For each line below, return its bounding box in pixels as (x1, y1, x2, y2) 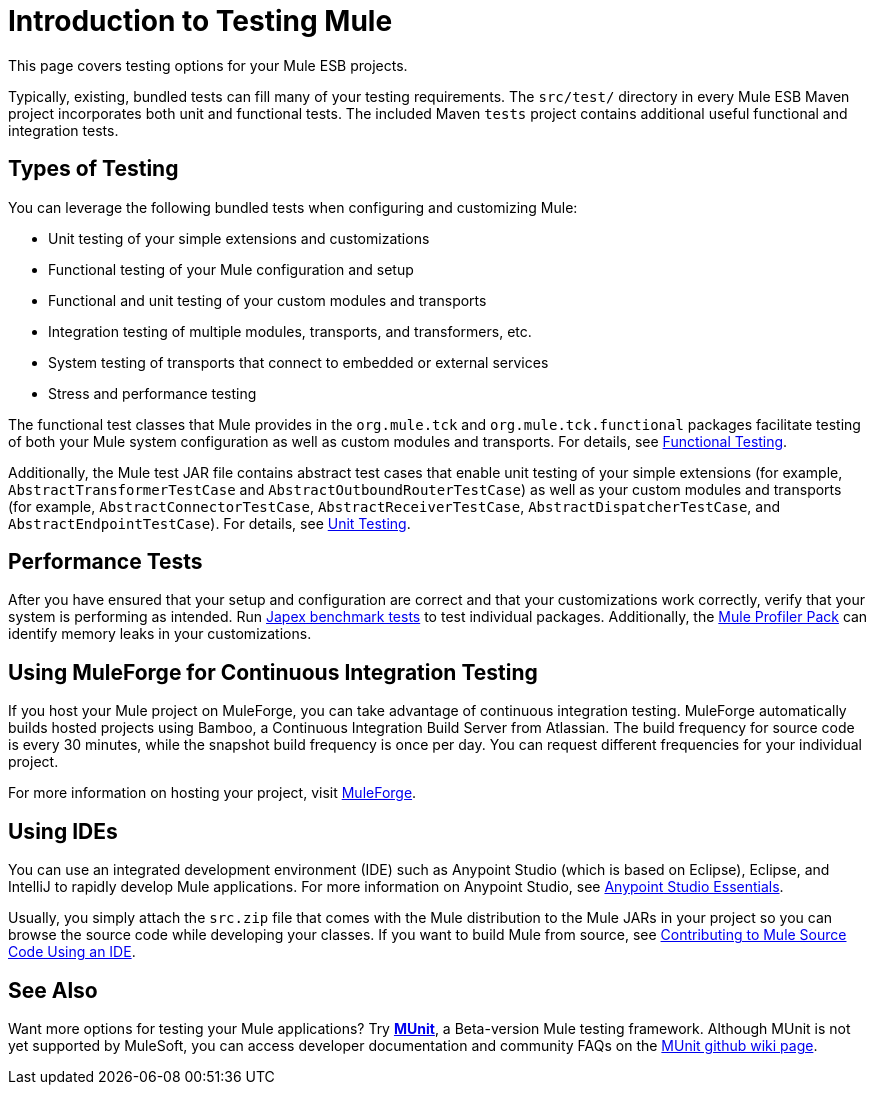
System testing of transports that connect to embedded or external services (48, 353, 549, 371)
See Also (8, 977, 98, 1003)
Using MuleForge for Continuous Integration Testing (8, 659, 538, 685)
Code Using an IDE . (8, 943, 136, 961)
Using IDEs (8, 818, 118, 844)
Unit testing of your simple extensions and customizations (48, 229, 430, 247)
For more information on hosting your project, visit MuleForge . (8, 784, 417, 802)
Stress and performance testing (48, 384, 257, 402)
